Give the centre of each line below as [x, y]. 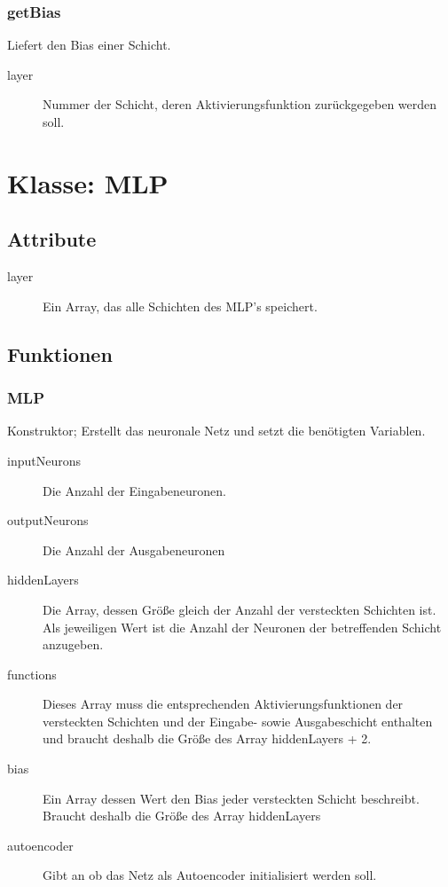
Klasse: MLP [88, 182]
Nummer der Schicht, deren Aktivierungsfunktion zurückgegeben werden [240, 104]
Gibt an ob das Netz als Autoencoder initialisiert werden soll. [210, 875]
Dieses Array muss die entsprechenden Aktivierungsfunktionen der [223, 704]
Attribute [52, 239]
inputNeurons [44, 460]
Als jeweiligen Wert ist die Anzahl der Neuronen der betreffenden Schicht [242, 627]
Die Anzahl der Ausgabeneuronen [134, 549]
